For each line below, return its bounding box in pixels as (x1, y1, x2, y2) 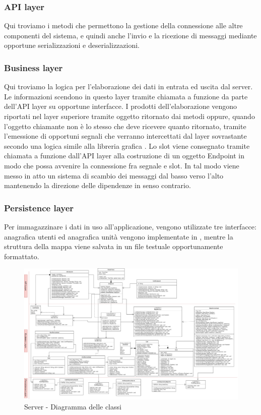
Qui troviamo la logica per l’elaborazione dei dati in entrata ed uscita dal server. (4, 81, 253, 92)
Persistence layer (4, 201, 74, 214)
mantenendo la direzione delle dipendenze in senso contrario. (4, 180, 191, 191)
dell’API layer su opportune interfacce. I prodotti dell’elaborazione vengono (4, 101, 237, 111)
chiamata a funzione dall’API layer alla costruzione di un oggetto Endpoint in (4, 150, 244, 161)
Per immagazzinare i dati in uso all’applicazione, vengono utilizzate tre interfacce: (4, 221, 256, 231)
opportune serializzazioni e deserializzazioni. (4, 40, 140, 50)
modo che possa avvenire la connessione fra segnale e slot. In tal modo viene (4, 160, 239, 170)
